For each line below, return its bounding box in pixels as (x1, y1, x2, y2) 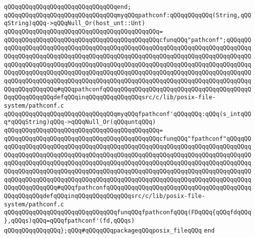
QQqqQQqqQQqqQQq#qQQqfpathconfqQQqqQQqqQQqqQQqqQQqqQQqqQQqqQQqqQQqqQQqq (4, 184, 252, 192)
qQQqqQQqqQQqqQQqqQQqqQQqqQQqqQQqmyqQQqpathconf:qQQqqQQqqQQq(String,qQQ (4, 11, 252, 19)
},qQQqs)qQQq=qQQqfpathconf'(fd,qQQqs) (4, 217, 135, 225)
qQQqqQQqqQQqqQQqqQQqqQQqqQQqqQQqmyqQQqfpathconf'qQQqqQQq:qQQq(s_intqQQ (4, 110, 252, 118)
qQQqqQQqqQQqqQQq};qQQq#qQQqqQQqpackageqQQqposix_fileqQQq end (4, 227, 215, 234)
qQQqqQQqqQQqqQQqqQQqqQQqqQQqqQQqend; (4, 3, 131, 10)
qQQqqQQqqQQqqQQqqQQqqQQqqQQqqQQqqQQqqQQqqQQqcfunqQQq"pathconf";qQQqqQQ (4, 36, 252, 43)
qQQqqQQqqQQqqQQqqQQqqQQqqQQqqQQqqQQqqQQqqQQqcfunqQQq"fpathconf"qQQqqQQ (4, 135, 252, 142)
